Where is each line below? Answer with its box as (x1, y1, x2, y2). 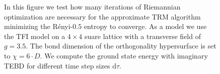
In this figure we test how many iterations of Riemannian (4, 1, 181, 11)
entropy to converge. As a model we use (84, 21, 207, 31)
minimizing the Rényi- (4, 21, 73, 31)
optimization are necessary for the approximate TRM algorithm (4, 11, 201, 21)
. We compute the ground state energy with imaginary (40, 50, 208, 60)
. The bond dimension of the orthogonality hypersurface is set (26, 40, 216, 51)
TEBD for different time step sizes (4, 60, 110, 70)
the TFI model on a (4, 30, 65, 41)
